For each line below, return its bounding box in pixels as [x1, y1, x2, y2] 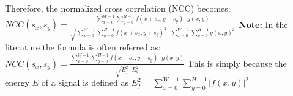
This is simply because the [187, 57, 287, 69]
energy [5, 76, 30, 89]
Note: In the [239, 18, 288, 30]
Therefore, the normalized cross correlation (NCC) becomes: [5, 2, 231, 14]
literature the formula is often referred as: [5, 41, 161, 53]
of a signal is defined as [41, 76, 128, 89]
